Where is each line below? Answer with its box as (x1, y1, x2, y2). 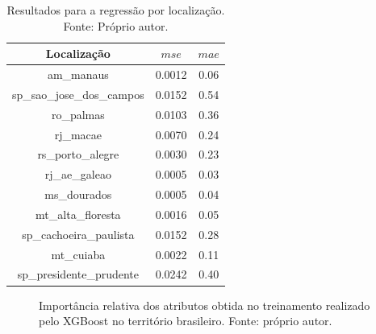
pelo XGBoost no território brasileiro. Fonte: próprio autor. (39, 312, 332, 329)
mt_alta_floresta (36, 205, 121, 222)
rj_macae (54, 126, 102, 142)
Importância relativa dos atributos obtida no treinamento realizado (39, 296, 370, 313)
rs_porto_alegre (37, 146, 119, 163)
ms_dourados (44, 186, 112, 203)
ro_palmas (51, 105, 105, 122)
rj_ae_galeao (44, 166, 111, 183)
